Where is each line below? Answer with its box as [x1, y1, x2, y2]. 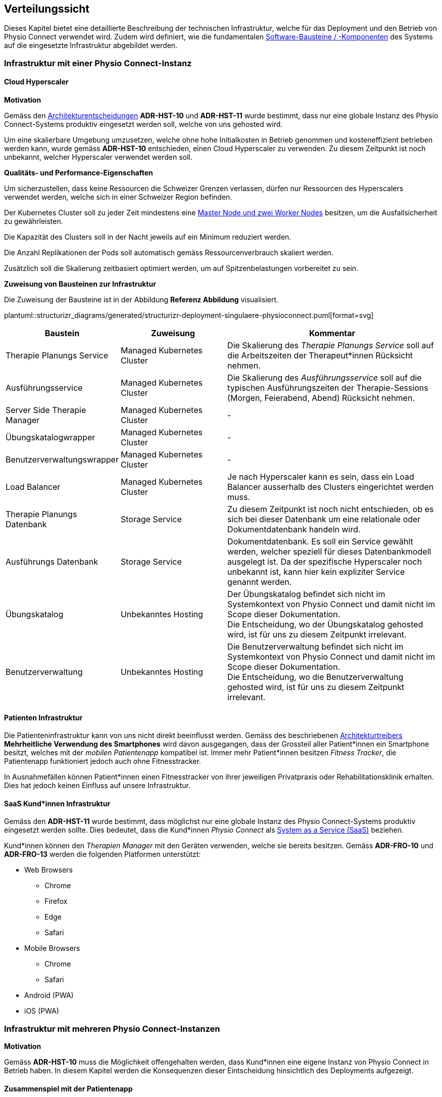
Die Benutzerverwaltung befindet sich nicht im [227, 642, 404, 652]
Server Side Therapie [6, 405, 86, 416]
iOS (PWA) [24, 1007, 59, 1016]
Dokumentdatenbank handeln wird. [227, 524, 361, 535]
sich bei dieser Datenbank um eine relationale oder [227, 514, 421, 525]
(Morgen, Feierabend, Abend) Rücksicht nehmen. [227, 393, 415, 403]
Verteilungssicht [4, 3, 89, 15]
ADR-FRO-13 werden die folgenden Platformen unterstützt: [4, 850, 201, 859]
